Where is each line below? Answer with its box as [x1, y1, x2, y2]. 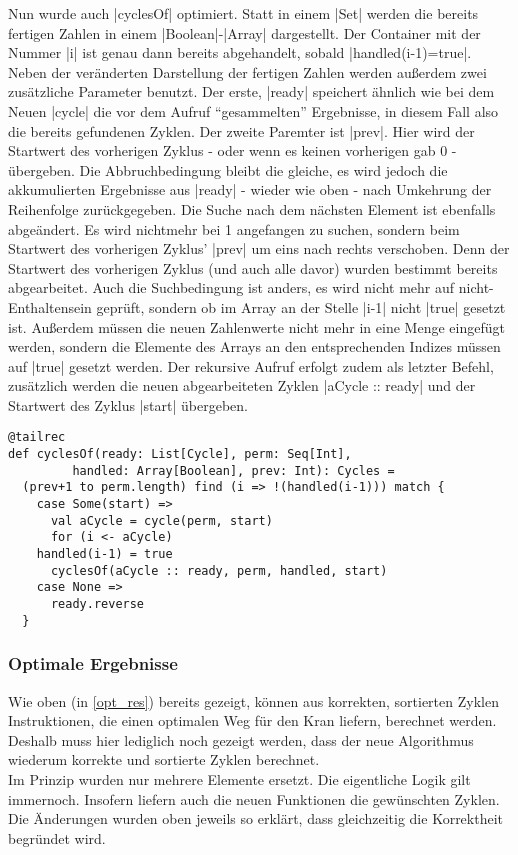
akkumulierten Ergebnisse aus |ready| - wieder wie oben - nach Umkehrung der [8, 179, 492, 200]
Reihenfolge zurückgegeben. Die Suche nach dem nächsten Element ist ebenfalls [8, 198, 496, 219]
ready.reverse [50, 597, 145, 612]
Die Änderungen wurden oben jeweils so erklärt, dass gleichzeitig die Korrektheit [8, 808, 504, 829]
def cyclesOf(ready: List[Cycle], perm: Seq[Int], [8, 447, 352, 462]
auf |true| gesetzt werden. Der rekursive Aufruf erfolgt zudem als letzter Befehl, [8, 355, 494, 376]
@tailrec [8, 430, 66, 445]
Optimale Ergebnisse [8, 651, 178, 676]
